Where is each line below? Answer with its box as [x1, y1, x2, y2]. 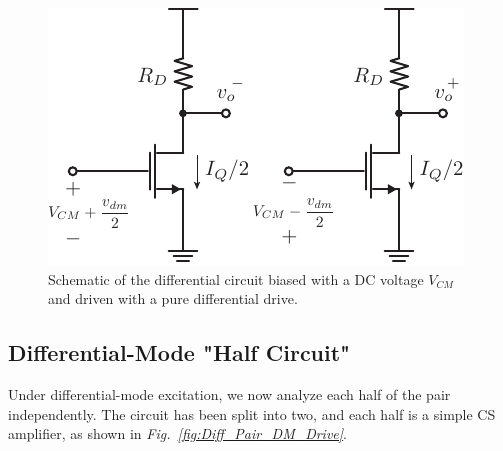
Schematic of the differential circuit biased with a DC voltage [48, 268, 424, 289]
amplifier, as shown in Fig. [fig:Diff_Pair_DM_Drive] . [8, 423, 347, 444]
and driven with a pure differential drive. [48, 288, 298, 309]
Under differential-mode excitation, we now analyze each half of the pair [8, 383, 451, 404]
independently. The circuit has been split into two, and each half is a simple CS [8, 403, 496, 424]
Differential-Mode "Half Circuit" [8, 337, 351, 368]
